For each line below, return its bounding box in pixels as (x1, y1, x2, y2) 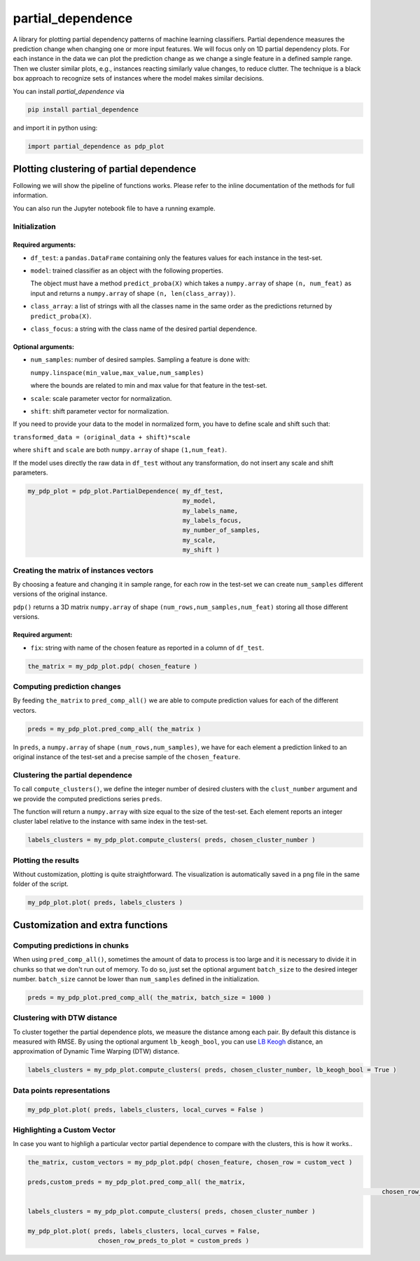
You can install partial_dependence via (13, 87, 125, 95)
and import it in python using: (13, 123, 98, 132)
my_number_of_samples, (182, 526, 260, 534)
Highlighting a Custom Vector (13, 1125, 115, 1135)
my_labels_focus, (182, 517, 242, 525)
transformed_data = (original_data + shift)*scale (13, 433, 190, 441)
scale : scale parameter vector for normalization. (30, 394, 172, 402)
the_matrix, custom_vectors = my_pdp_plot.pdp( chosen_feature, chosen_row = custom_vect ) (27, 1159, 353, 1166)
